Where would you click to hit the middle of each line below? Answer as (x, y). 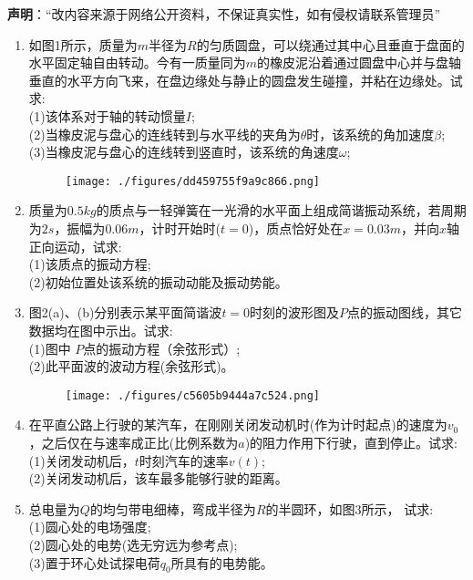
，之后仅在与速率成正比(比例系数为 (134, 442)
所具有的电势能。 (222, 562)
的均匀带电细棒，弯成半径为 (173, 508)
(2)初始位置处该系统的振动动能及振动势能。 (158, 281)
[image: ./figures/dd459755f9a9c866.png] (192, 181)
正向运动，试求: (75, 246)
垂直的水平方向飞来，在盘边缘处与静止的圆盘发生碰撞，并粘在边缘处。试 (246, 80)
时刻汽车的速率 (184, 460)
